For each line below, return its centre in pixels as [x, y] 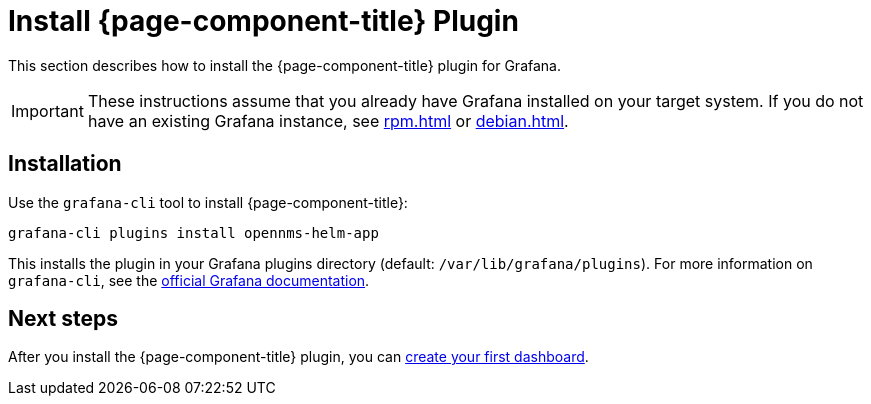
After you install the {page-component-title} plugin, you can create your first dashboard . [298, 357]
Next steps [63, 319]
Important [47, 110]
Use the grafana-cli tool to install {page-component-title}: [208, 202]
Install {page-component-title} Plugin [263, 21]
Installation [65, 164]
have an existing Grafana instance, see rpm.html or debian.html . [328, 120]
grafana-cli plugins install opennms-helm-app [193, 232]
